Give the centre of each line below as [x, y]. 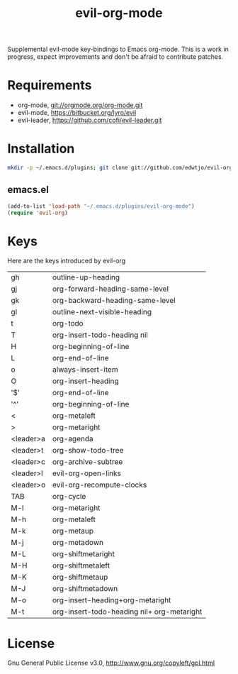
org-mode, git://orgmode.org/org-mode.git [80, 105]
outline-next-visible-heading [102, 312]
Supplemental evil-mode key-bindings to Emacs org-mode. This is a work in [118, 49]
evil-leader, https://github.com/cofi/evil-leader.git [90, 120]
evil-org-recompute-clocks [100, 485]
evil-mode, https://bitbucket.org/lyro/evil [77, 113]
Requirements [50, 85]
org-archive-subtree [87, 462]
